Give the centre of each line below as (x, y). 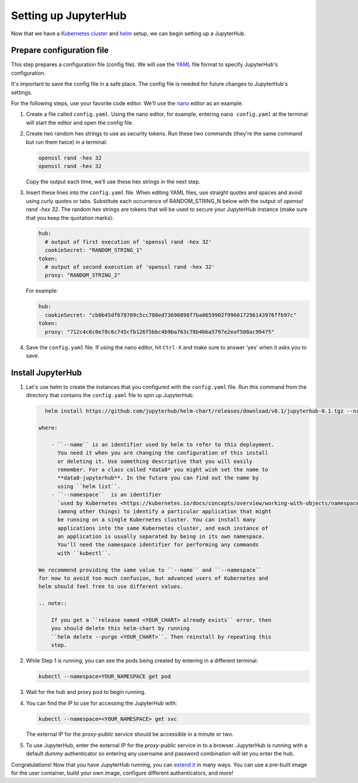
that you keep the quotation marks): (70, 217)
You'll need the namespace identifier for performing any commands (158, 545)
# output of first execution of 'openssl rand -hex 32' (128, 242)
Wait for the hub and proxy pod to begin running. (86, 692)
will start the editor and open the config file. (80, 122)
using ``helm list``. (89, 486)
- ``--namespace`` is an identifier (106, 495)
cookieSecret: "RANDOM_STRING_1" (94, 250)
